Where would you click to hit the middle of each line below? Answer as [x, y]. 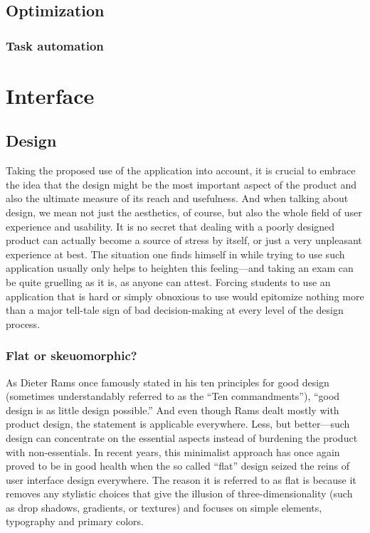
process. [23, 323]
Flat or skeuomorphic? [72, 355]
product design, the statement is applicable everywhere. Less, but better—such [178, 424]
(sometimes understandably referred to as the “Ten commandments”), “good [173, 396]
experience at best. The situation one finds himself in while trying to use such [175, 254]
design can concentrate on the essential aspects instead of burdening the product [182, 437]
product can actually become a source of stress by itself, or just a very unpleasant [184, 240]
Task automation [55, 45]
